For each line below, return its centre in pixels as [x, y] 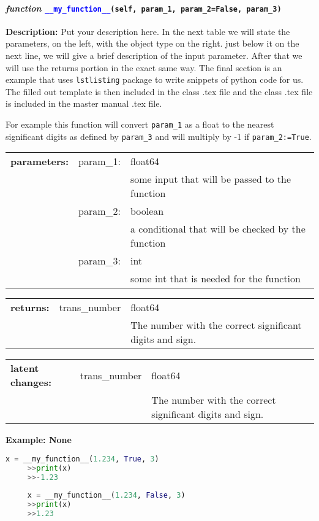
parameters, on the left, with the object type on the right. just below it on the [152, 43]
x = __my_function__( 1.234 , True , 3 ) [82, 459]
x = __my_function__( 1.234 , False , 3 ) [106, 496]
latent [25, 368]
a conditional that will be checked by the [218, 229]
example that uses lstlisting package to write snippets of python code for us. [155, 79]
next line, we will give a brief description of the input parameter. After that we [154, 56]
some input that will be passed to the [210, 179]
